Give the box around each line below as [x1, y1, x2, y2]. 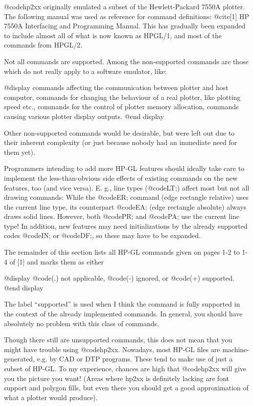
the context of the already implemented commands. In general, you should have [4, 309, 243, 319]
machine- [222, 344, 249, 354]
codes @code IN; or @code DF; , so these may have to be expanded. [4, 230, 201, 240]
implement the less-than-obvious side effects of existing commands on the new [4, 172, 238, 183]
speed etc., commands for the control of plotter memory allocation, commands [4, 101, 239, 112]
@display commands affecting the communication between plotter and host [4, 82, 229, 93]
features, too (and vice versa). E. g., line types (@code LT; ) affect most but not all [4, 182, 250, 192]
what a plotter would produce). [4, 392, 98, 402]
